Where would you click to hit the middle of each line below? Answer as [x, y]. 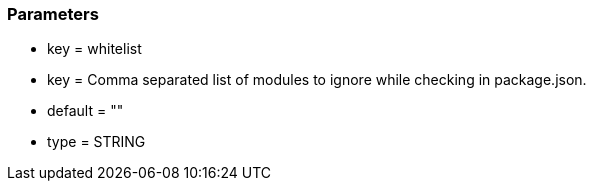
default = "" [85, 111]
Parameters [53, 14]
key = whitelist [94, 49]
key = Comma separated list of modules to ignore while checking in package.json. [317, 80]
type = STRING [96, 142]
